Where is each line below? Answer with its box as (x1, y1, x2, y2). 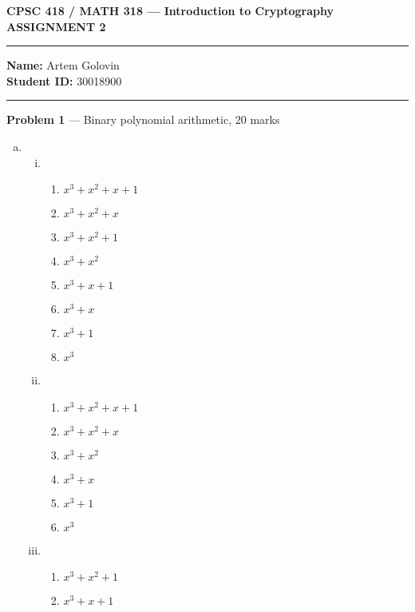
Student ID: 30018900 (6, 72, 122, 89)
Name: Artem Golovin (6, 57, 120, 74)
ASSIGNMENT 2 (6, 18, 106, 34)
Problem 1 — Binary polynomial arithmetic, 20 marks (6, 111, 280, 128)
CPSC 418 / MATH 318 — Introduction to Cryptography (6, 2, 334, 18)
